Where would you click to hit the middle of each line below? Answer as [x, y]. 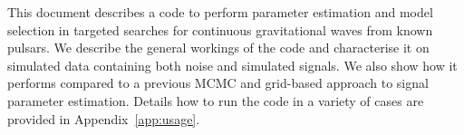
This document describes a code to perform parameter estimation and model [220, 12]
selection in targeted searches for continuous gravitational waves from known [220, 29]
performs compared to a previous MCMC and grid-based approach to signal [218, 83]
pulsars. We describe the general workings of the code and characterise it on [218, 48]
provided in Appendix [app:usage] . [104, 118]
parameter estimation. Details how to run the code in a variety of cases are [216, 100]
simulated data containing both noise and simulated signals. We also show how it [232, 65]
